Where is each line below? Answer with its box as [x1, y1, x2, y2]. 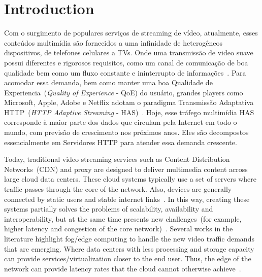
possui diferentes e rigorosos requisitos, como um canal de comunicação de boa [4, 57, 248, 67]
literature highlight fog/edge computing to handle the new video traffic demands [4, 233, 254, 244]
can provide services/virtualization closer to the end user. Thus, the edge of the [4, 253, 251, 264]
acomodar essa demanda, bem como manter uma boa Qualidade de [4, 77, 213, 88]
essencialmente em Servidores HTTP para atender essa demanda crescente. [4, 136, 237, 147]
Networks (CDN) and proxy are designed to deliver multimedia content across [4, 163, 248, 174]
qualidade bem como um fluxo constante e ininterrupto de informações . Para [4, 67, 246, 78]
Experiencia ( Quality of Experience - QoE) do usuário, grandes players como [4, 87, 243, 97]
